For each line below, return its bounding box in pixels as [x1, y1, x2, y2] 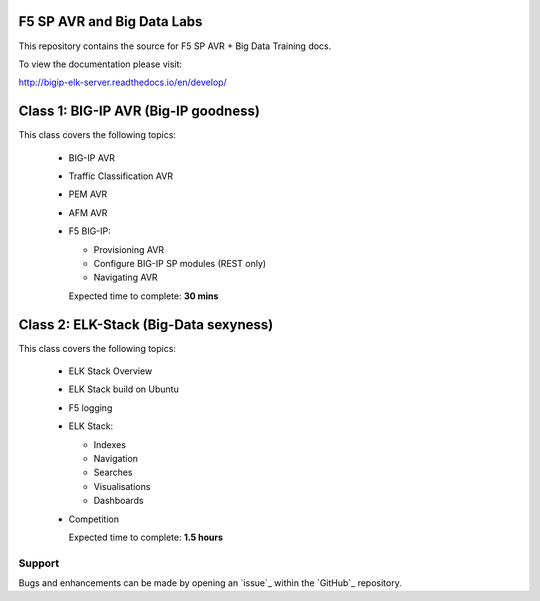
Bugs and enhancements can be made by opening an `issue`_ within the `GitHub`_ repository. [18, 577, 402, 589]
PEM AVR [68, 188, 108, 200]
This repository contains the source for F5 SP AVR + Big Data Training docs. [18, 40, 332, 52]
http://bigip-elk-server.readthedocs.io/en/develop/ [18, 76, 227, 89]
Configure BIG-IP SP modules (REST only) [93, 257, 267, 269]
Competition [68, 513, 120, 525]
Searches [93, 466, 134, 479]
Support [18, 556, 60, 570]
